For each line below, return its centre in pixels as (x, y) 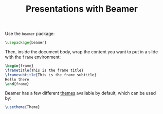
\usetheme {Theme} (23, 107)
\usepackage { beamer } (26, 43)
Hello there (17, 79)
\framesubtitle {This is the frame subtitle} (51, 75)
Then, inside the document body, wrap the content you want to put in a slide (81, 52)
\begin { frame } (19, 66)
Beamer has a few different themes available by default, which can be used (81, 93)
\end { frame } (17, 84)
